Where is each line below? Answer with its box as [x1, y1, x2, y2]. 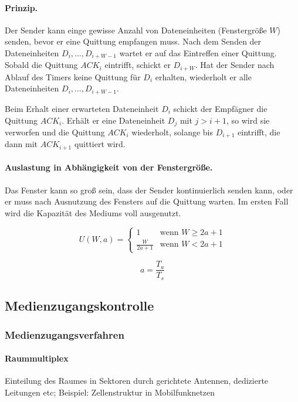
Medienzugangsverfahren [5, 327, 124, 342]
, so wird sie [226, 114, 270, 126]
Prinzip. [5, 1, 38, 13]
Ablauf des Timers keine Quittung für [5, 70, 141, 83]
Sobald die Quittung [5, 59, 78, 71]
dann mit [5, 138, 38, 150]
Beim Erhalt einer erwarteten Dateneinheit [5, 102, 159, 114]
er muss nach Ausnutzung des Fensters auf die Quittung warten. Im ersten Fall [5, 195, 289, 207]
